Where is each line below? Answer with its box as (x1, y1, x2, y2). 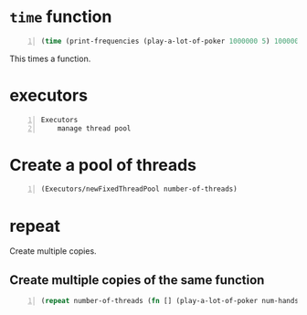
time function (9, 6, 112, 27)
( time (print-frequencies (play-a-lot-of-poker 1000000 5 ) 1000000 (40, 37, 303, 46)
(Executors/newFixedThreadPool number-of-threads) (40, 184, 238, 194)
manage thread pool (57, 123, 132, 133)
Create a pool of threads (9, 154, 196, 175)
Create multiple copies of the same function (9, 272, 265, 288)
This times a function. (9, 53, 91, 64)
